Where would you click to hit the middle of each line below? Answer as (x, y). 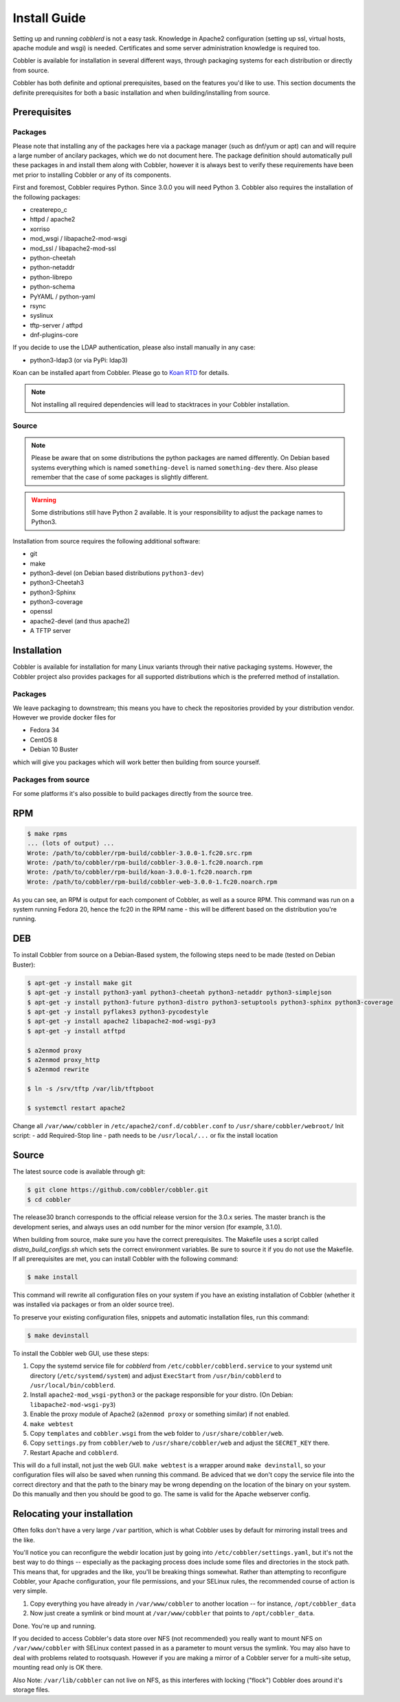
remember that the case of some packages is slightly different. (120, 477)
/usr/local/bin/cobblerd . (73, 1385)
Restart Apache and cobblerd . (74, 1452)
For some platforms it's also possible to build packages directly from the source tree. (133, 793)
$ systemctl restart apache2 (76, 1108)
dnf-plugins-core (54, 335)
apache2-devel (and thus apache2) (80, 621)
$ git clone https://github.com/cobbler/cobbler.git (118, 1190)
